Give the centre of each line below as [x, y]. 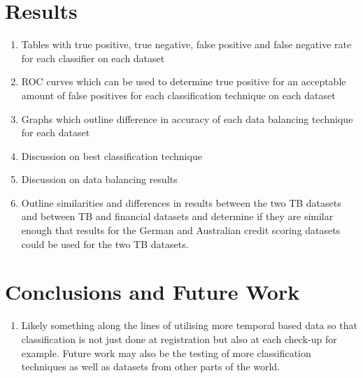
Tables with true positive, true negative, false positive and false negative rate [186, 44]
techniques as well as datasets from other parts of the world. [151, 366]
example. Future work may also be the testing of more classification [166, 352]
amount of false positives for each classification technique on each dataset [178, 95]
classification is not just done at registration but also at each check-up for [179, 339]
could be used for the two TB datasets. [105, 243]
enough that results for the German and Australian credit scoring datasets [181, 230]
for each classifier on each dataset [93, 58]
